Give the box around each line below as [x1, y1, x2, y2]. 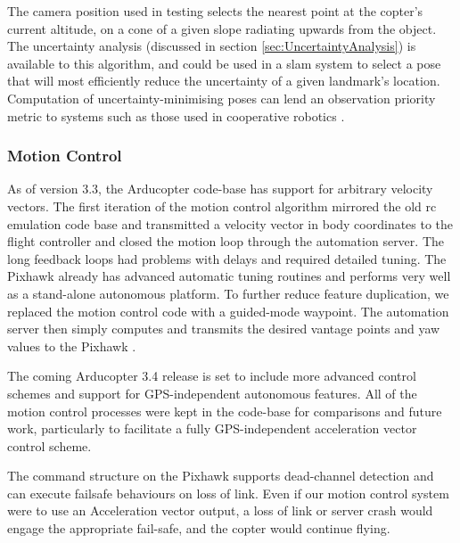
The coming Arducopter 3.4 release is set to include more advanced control [7, 366, 416, 385]
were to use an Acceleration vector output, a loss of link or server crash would [7, 501, 433, 520]
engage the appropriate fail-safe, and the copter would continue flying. [7, 519, 390, 538]
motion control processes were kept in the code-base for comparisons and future [7, 401, 442, 420]
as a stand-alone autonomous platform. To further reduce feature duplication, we [7, 284, 449, 302]
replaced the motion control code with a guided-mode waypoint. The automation [7, 301, 449, 320]
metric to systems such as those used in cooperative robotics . [7, 106, 345, 125]
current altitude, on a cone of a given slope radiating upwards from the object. [7, 19, 437, 37]
